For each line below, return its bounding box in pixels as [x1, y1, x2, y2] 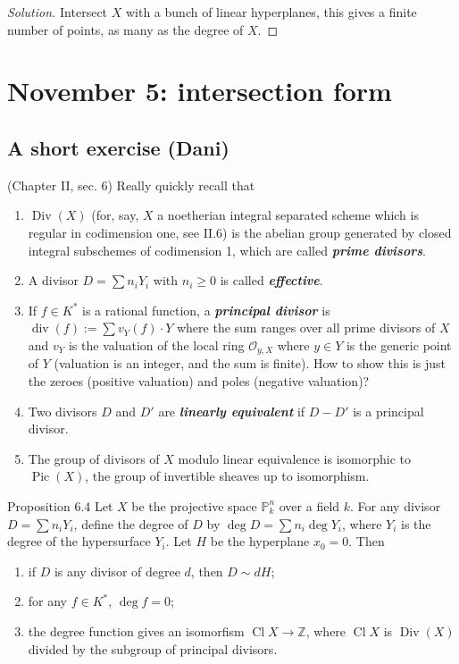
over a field [279, 496, 340, 515]
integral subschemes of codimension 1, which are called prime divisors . [28, 240, 426, 259]
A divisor [28, 271, 79, 290]
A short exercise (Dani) [7, 133, 229, 161]
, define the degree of [73, 514, 188, 533]
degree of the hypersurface [7, 532, 151, 551]
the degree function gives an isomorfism [28, 621, 245, 640]
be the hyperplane [210, 532, 310, 551]
